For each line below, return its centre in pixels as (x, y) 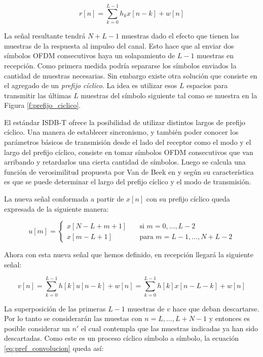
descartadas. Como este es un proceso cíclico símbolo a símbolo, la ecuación (121, 338)
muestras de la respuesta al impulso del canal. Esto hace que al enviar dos (119, 45)
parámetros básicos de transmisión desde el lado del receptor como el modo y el (128, 142)
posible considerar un (37, 328)
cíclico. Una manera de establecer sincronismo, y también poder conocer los (121, 132)
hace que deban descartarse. (216, 308)
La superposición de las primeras (55, 308)
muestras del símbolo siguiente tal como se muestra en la (169, 95)
